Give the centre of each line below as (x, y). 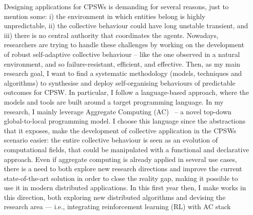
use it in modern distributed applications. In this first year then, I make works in (125, 188)
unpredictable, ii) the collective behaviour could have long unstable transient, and (126, 26)
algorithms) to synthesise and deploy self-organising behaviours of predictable (120, 82)
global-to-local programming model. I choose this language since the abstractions (125, 121)
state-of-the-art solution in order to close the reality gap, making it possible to (121, 178)
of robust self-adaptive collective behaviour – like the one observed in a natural (122, 54)
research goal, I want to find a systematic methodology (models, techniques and (123, 73)
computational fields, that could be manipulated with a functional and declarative (126, 149)
